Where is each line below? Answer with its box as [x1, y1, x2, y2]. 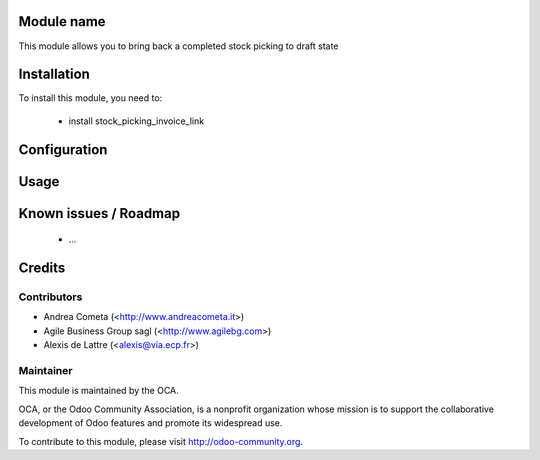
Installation [18, 66, 90, 83]
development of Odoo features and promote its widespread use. [18, 417, 283, 429]
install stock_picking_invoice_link [68, 115, 205, 127]
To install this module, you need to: [18, 92, 163, 104]
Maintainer [18, 363, 73, 377]
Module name [18, 13, 106, 30]
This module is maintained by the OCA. [18, 385, 179, 397]
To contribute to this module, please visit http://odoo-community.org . [18, 435, 304, 447]
